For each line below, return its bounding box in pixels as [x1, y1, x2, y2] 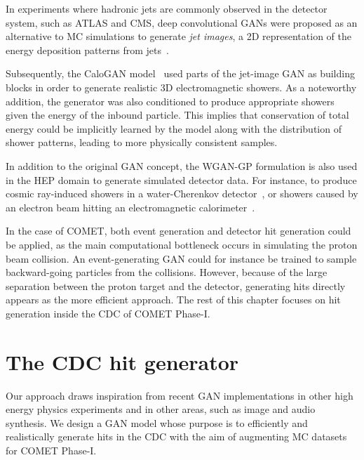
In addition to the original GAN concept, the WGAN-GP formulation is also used [6, 158, 358, 173]
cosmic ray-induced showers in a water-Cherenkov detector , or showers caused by [6, 186, 358, 201]
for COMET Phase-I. [6, 442, 97, 457]
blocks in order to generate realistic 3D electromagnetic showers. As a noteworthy [6, 79, 357, 94]
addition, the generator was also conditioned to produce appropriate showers [6, 93, 335, 108]
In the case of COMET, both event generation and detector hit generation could [6, 223, 351, 238]
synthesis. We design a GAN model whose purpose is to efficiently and [6, 415, 308, 430]
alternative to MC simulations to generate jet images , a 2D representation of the [6, 29, 351, 44]
